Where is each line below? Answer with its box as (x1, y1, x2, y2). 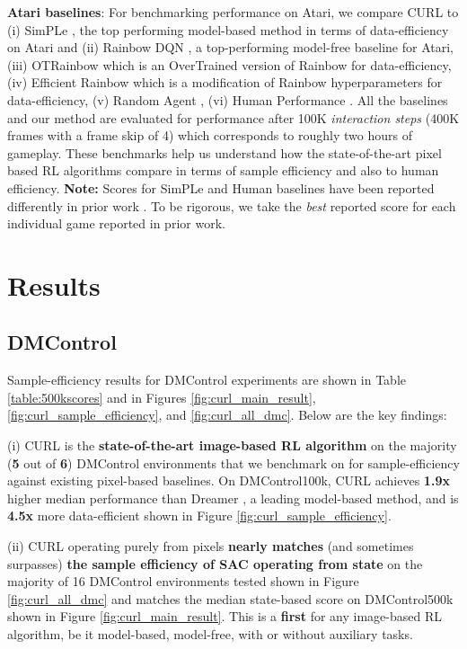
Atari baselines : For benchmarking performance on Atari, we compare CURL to (7, 3, 459, 21)
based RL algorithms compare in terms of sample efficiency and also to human (7, 161, 439, 180)
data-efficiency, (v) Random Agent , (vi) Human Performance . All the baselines (7, 90, 448, 109)
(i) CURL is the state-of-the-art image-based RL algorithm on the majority (7, 436, 457, 455)
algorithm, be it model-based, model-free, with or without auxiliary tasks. (7, 625, 413, 644)
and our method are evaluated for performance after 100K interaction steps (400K (7, 108, 460, 127)
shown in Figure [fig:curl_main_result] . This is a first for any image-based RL (7, 607, 442, 626)
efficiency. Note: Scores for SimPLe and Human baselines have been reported (7, 178, 435, 197)
